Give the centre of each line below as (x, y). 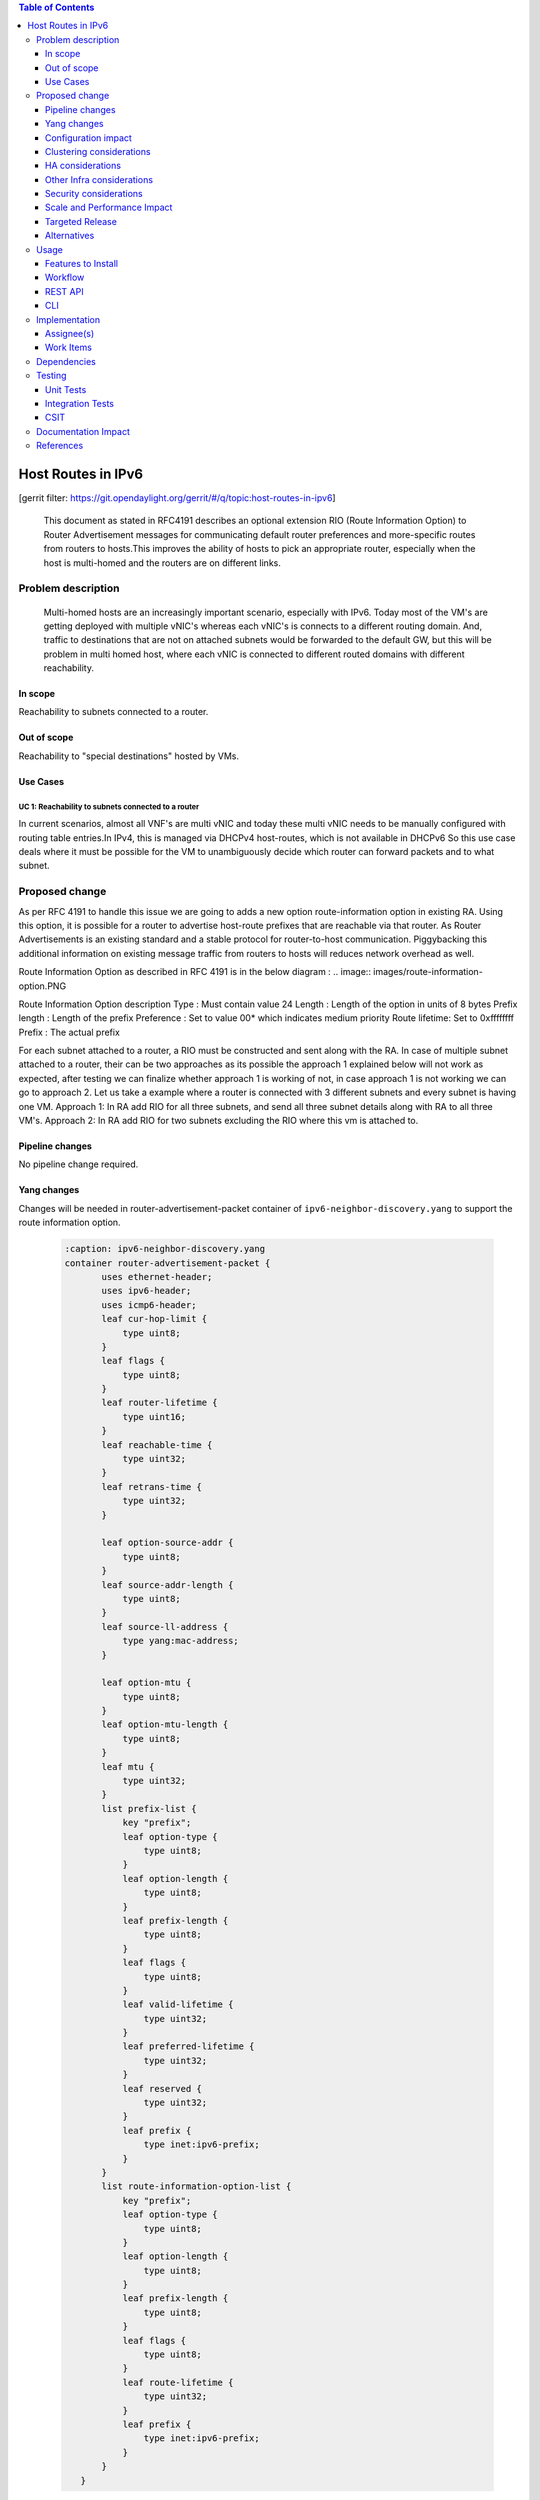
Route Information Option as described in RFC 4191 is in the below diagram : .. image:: (195, 972)
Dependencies (66, 361)
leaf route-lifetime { (178, 2382)
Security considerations (94, 194)
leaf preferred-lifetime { (188, 2046)
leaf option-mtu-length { (165, 1724)
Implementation (68, 319)
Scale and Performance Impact (109, 207)
